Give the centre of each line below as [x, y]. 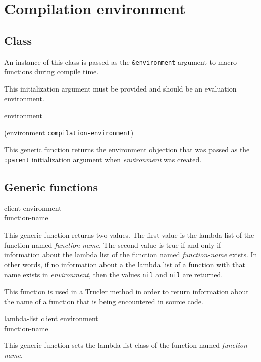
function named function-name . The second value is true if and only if [113, 244]
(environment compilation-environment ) [69, 132]
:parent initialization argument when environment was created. [103, 159]
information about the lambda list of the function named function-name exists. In [131, 255]
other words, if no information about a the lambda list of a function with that [125, 264]
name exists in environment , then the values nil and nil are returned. [114, 274]
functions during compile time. [51, 72]
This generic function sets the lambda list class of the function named [112, 345]
